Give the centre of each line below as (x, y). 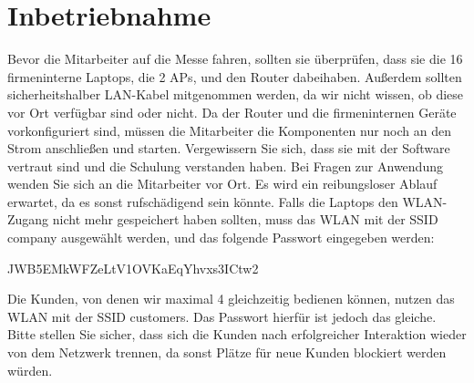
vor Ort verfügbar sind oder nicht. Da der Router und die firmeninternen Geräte (232, 112)
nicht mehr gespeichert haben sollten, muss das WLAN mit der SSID (245, 219)
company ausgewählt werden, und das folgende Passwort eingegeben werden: (221, 238)
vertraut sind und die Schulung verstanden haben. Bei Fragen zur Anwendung (225, 166)
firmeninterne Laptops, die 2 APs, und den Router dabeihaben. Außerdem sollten (235, 76)
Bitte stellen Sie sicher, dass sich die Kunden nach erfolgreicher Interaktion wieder (237, 334)
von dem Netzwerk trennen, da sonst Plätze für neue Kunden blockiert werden (227, 352)
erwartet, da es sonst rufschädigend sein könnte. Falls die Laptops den (203, 201)
